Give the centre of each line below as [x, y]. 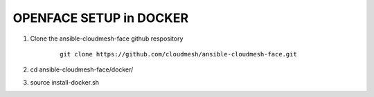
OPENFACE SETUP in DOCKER [101, 18]
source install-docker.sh [65, 82]
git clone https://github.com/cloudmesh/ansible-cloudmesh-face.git [178, 54]
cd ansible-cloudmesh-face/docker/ [82, 69]
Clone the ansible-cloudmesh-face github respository [107, 39]
